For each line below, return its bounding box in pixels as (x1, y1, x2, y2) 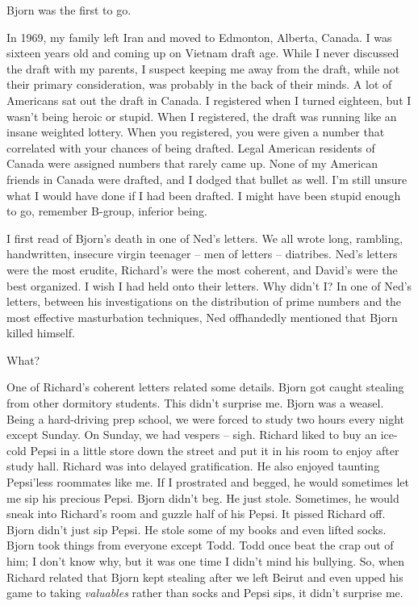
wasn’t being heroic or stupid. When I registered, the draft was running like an (6, 107, 397, 124)
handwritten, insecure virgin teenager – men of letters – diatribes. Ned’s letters (6, 245, 398, 262)
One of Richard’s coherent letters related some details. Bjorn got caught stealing (6, 378, 404, 395)
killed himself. (6, 324, 75, 341)
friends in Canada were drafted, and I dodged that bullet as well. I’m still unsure (6, 170, 408, 187)
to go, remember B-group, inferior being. (6, 203, 207, 219)
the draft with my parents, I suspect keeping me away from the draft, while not (6, 60, 400, 77)
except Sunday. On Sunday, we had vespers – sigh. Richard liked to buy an (6, 426, 378, 443)
